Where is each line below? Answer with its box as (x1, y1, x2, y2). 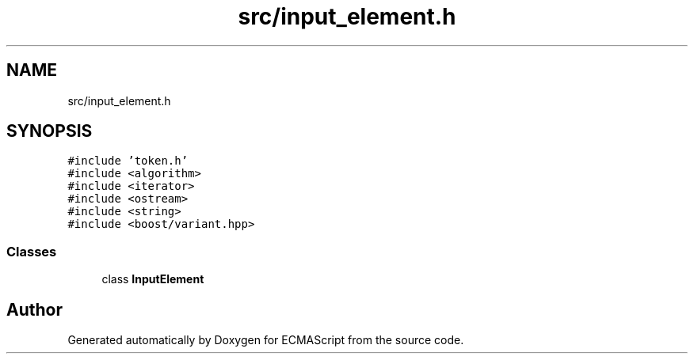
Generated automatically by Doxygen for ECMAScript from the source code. (67, 333, 464, 347)
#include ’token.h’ (67, 154, 189, 168)
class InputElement (101, 272, 204, 286)
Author (6, 299, 63, 320)
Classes (6, 243, 57, 260)
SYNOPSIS (6, 121, 93, 142)
